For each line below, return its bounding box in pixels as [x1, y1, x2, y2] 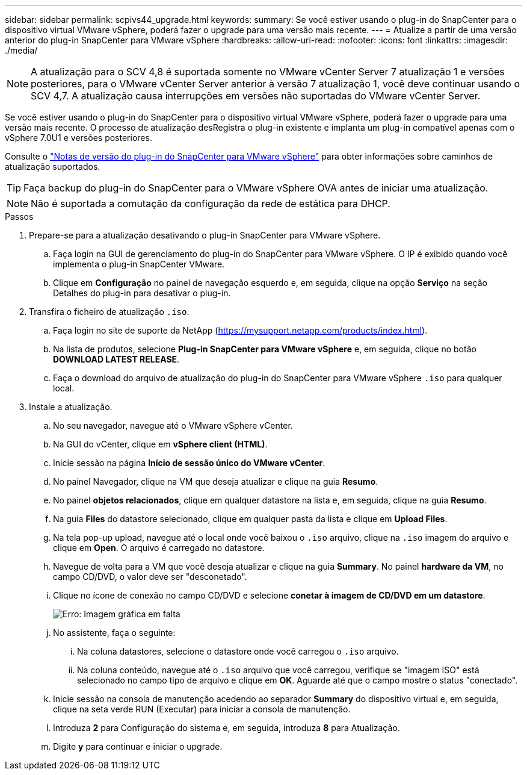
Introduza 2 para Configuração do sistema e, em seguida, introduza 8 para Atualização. [53, 723, 400, 733]
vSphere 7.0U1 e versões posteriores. [5, 132, 152, 143]
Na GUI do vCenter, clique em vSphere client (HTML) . [53, 439, 268, 449]
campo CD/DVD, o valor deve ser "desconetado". [53, 571, 247, 582]
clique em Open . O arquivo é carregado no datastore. [53, 543, 265, 553]
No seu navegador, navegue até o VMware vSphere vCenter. [53, 420, 293, 431]
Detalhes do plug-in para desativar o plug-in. [53, 288, 231, 298]
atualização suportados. [5, 161, 100, 172]
